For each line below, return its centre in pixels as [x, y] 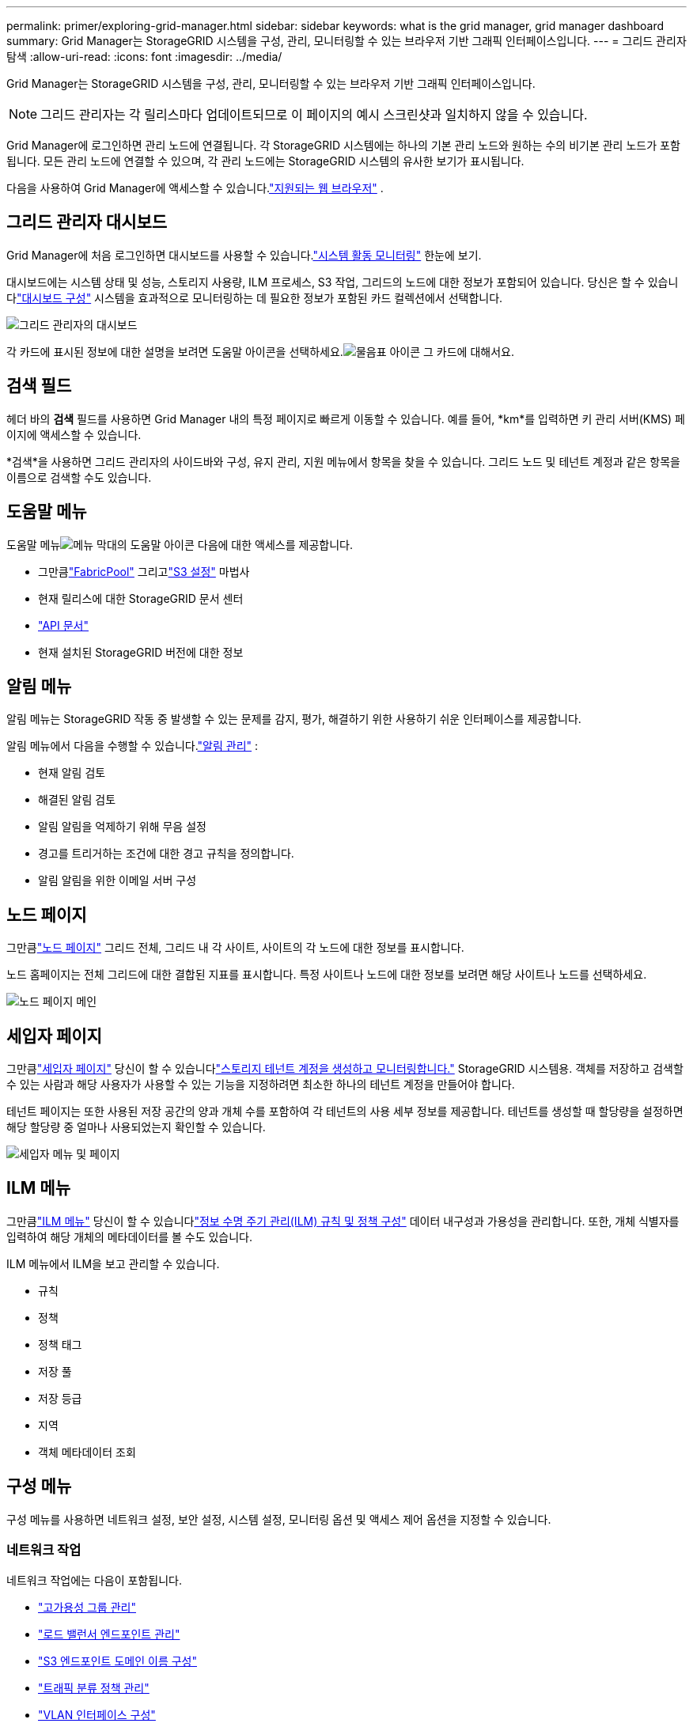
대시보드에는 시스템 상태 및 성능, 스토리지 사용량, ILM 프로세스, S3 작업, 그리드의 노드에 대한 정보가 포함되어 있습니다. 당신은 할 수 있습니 [343, 282]
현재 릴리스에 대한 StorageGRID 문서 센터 [141, 598]
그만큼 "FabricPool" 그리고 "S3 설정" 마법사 [144, 571]
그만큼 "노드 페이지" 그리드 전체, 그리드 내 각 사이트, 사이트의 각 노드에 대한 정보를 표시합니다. [235, 948]
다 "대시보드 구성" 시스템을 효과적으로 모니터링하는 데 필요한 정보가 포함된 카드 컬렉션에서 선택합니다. [255, 297]
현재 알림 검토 [72, 773]
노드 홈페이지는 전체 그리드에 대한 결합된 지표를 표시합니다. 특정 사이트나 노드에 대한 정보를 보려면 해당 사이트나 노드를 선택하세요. [327, 975]
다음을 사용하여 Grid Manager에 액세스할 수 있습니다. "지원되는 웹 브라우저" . [195, 188]
